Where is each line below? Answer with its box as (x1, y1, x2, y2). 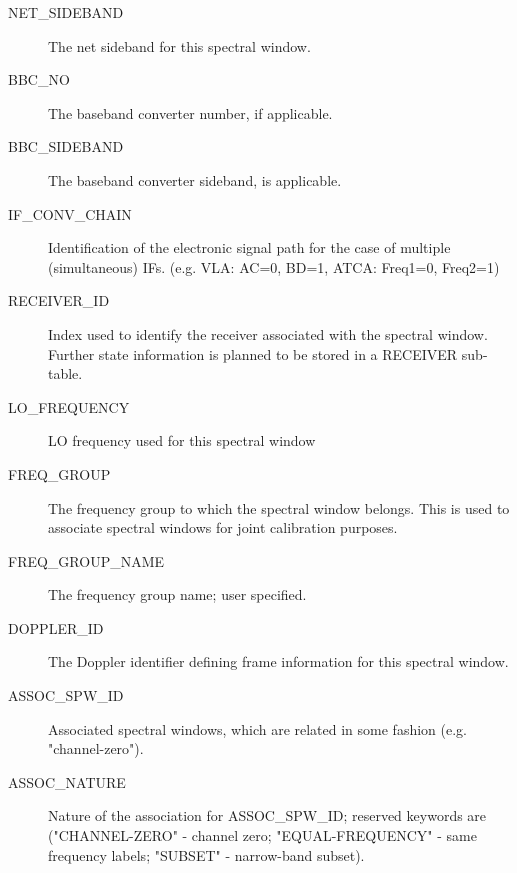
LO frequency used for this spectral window (48, 430, 316, 451)
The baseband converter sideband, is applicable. (48, 169, 342, 190)
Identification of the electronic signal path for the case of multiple (48, 237, 451, 258)
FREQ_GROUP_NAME (8, 550, 165, 571)
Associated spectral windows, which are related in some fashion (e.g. (48, 718, 467, 739)
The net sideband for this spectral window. (48, 35, 311, 56)
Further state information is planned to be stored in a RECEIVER (48, 343, 458, 364)
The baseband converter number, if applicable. (48, 102, 333, 123)
